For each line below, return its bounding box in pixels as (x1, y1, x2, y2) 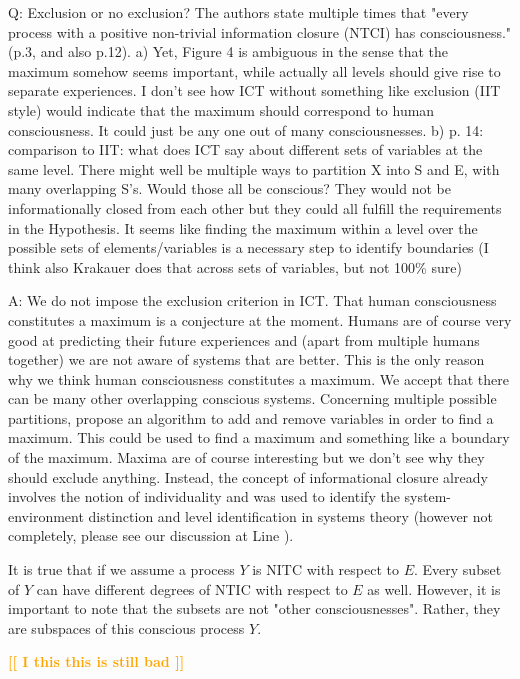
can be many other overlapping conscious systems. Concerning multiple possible (8, 388, 497, 409)
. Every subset (414, 559, 502, 580)
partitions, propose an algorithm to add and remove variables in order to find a (8, 407, 494, 428)
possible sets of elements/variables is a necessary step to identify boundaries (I (8, 237, 489, 258)
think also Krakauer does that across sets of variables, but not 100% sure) (8, 256, 462, 277)
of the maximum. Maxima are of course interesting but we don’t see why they (8, 447, 485, 468)
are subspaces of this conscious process (8, 617, 245, 638)
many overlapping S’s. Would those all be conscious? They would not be (8, 178, 451, 199)
